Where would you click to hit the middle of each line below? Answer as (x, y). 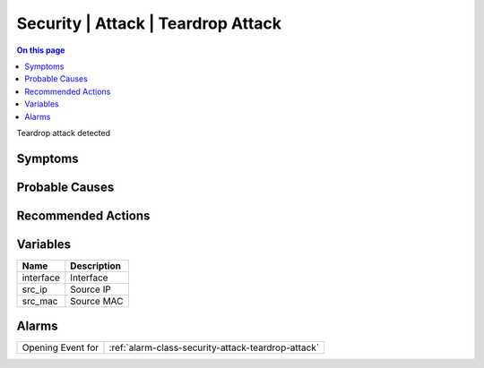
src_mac (40, 301)
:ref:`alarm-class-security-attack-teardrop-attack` (214, 347)
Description (95, 266)
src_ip (35, 289)
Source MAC (97, 301)
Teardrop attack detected (64, 133)
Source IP (91, 289)
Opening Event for (60, 347)
